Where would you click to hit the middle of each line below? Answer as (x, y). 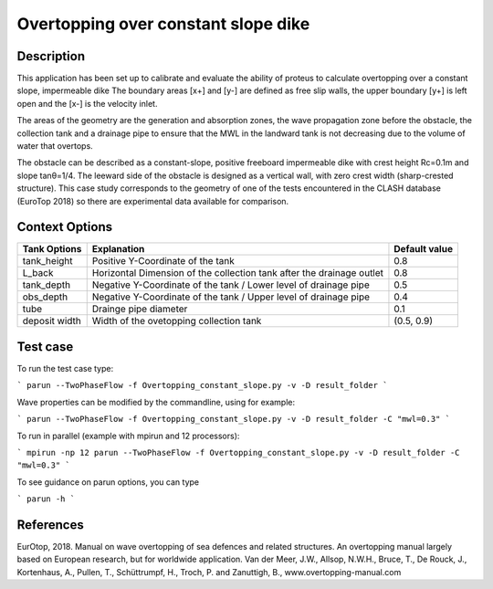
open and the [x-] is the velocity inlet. (87, 103)
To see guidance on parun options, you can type (108, 482)
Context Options (65, 227)
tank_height (47, 261)
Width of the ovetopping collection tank (177, 321)
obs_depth (45, 297)
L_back (38, 273)
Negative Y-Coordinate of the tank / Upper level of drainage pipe (231, 297)
